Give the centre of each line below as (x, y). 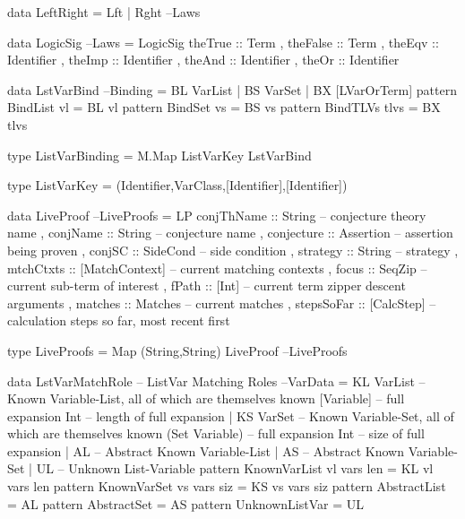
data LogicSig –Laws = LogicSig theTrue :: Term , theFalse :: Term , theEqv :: (223, 42)
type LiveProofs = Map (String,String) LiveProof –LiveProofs (177, 350)
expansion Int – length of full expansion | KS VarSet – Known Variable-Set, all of (231, 415)
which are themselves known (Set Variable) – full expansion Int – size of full (216, 433)
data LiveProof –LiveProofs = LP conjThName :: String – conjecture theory (217, 215)
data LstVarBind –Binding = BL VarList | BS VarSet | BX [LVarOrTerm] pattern (232, 89)
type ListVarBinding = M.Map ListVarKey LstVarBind (159, 155)
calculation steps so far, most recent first (119, 320)
